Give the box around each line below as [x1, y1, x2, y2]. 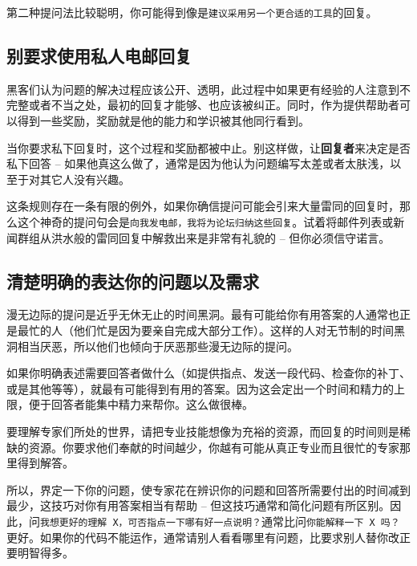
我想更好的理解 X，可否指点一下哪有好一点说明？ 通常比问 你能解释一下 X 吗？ [40, 513, 400, 529]
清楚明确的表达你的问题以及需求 [6, 268, 259, 293]
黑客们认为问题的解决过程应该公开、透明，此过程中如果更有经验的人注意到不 [6, 80, 411, 97]
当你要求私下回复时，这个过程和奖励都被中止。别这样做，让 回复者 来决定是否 [6, 139, 411, 156]
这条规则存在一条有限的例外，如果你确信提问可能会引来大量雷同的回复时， [6, 197, 399, 214]
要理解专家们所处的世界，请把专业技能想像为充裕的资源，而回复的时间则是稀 [6, 423, 411, 440]
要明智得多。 [6, 544, 74, 561]
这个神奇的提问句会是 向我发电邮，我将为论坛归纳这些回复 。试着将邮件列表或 [17, 214, 394, 230]
